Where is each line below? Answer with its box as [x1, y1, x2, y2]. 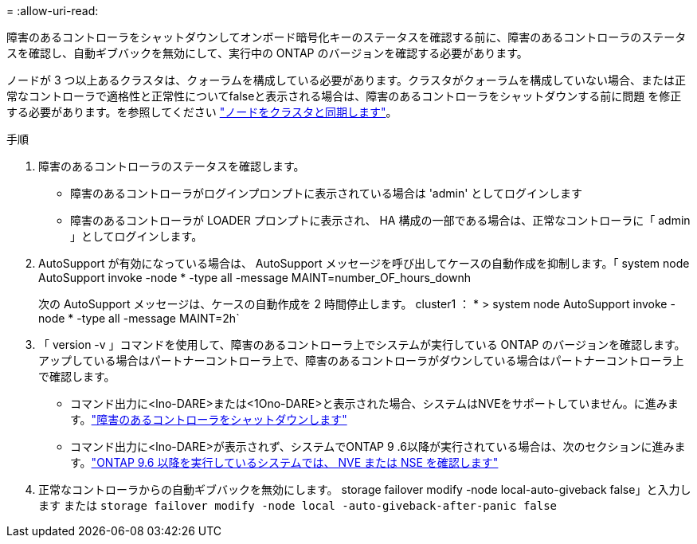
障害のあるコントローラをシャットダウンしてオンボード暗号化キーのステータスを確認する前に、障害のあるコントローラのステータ [6, 30, 687, 44]
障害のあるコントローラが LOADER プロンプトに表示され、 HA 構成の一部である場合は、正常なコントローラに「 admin [70, 213, 691, 227]
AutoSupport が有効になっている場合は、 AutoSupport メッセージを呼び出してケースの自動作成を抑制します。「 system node [38, 256, 690, 270]
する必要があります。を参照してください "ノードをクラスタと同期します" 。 [6, 105, 397, 119]
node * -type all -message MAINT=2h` [38, 311, 240, 325]
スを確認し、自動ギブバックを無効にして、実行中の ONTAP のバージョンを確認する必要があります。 [6, 46, 528, 60]
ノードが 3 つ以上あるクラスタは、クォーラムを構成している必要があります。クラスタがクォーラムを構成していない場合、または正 [6, 73, 686, 87]
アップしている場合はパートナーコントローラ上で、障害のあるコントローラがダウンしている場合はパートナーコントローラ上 [38, 354, 684, 367]
